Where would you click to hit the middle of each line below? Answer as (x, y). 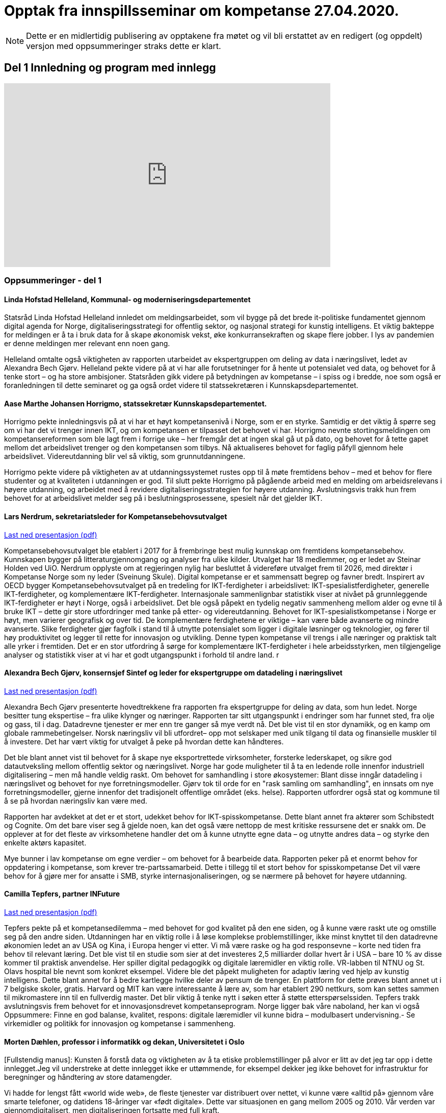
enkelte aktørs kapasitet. (45, 842)
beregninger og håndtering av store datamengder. (88, 1077)
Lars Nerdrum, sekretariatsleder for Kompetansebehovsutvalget (116, 517)
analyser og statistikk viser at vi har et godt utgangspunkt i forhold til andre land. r (142, 655)
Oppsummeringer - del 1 (53, 280)
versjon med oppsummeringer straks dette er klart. (124, 46)
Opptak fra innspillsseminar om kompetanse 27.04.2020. (202, 11)
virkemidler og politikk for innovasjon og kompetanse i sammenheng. (120, 1024)
